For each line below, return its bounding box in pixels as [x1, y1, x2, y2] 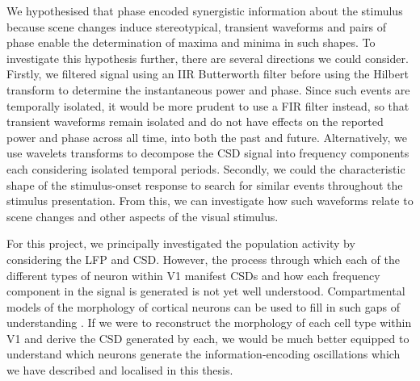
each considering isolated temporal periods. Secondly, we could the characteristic [6, 160, 405, 177]
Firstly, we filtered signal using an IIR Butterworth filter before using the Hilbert [6, 65, 409, 82]
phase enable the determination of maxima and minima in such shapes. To [6, 34, 376, 51]
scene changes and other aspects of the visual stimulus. [6, 207, 279, 224]
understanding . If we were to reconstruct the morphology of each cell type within [6, 314, 412, 331]
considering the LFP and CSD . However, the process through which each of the [6, 250, 400, 267]
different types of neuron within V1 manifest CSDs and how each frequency [6, 266, 380, 283]
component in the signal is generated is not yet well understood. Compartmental [6, 283, 405, 299]
